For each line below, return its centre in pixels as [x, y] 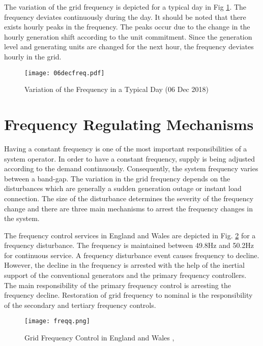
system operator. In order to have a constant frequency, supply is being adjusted [130, 158]
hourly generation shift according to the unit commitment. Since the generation [128, 36]
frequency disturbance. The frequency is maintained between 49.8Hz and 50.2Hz [129, 245]
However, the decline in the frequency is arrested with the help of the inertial [124, 265]
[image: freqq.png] [57, 321]
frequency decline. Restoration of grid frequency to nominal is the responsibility [128, 295]
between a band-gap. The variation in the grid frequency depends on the [117, 178]
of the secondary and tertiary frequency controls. [80, 305]
